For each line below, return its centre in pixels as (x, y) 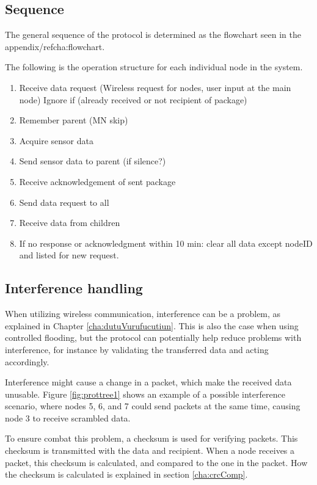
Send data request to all (64, 202)
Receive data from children (70, 223)
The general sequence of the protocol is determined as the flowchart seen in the (153, 35)
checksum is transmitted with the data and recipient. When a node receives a (150, 450)
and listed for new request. (69, 255)
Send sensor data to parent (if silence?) (93, 161)
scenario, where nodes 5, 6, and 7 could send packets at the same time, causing (153, 406)
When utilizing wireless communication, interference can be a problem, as (143, 314)
